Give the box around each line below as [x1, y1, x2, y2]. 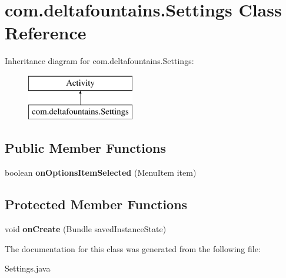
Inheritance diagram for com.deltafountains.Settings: [5, 55, 194, 67]
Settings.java [5, 262, 51, 274]
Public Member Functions [5, 139, 166, 157]
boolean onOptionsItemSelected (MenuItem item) [5, 166, 197, 179]
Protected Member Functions [5, 195, 188, 213]
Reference [5, 21, 87, 45]
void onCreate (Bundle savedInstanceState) [5, 223, 167, 235]
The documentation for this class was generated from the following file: [5, 242, 261, 254]
